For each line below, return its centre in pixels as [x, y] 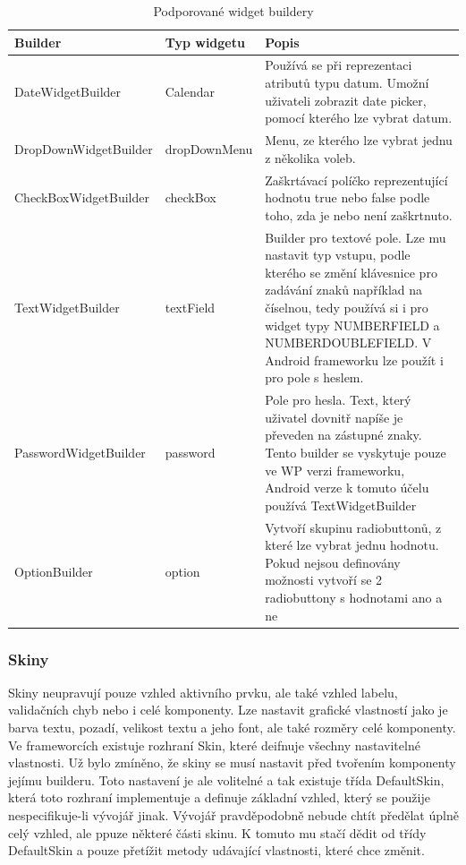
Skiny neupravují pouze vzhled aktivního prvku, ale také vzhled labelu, [203, 692]
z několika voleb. [310, 157]
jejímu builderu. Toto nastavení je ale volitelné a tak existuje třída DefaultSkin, [226, 779]
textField [190, 307]
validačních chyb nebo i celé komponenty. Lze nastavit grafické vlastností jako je [228, 710]
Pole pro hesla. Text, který [338, 400]
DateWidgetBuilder [68, 91]
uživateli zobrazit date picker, [346, 100]
